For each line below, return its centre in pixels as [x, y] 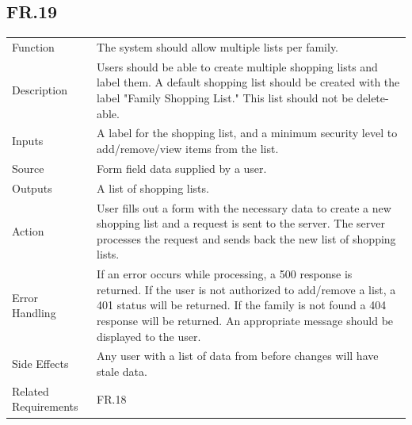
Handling [34, 313]
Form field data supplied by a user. [182, 168]
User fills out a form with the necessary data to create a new [244, 207]
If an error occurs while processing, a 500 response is [225, 274]
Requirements [45, 406]
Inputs [28, 141]
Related [31, 391]
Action [28, 230]
